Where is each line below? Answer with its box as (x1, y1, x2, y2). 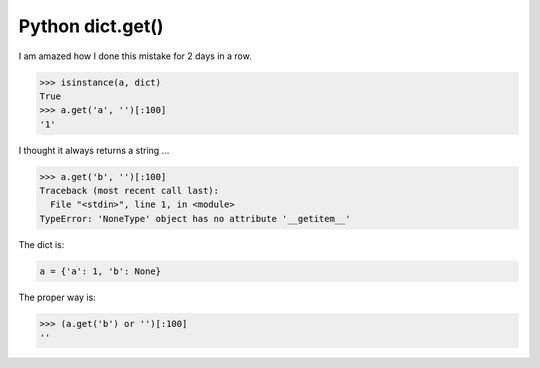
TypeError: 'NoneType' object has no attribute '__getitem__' (39, 213, 351, 224)
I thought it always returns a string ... (18, 144, 170, 156)
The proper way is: (18, 291, 97, 303)
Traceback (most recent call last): (39, 185, 220, 197)
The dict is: (18, 238, 65, 250)
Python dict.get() (18, 15, 164, 37)
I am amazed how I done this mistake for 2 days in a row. (18, 50, 252, 62)
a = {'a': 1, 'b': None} (39, 265, 162, 277)
